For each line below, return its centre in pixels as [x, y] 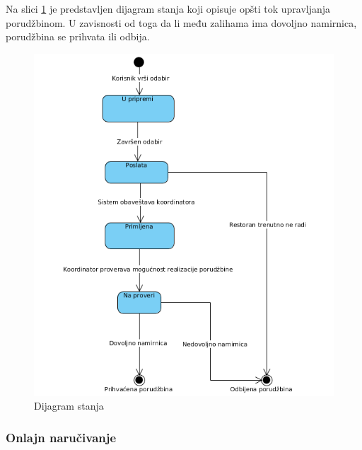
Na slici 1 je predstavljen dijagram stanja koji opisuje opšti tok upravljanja [168, 8]
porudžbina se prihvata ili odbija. [78, 36]
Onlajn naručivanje [61, 437]
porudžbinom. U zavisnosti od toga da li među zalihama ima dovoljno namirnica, [181, 22]
